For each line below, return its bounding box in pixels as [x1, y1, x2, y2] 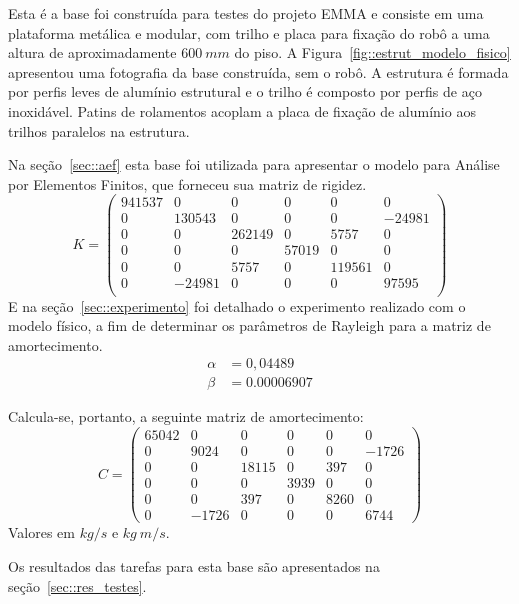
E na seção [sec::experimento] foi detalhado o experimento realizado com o [8, 295, 466, 316]
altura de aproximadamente [8, 42, 177, 63]
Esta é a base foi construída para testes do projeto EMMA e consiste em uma [8, 3, 484, 23]
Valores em [8, 522, 75, 543]
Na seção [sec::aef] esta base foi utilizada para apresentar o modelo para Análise [8, 154, 500, 175]
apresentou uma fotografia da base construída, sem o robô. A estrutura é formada [8, 61, 509, 82]
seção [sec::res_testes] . [8, 575, 147, 596]
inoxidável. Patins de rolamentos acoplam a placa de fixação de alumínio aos [8, 100, 476, 121]
